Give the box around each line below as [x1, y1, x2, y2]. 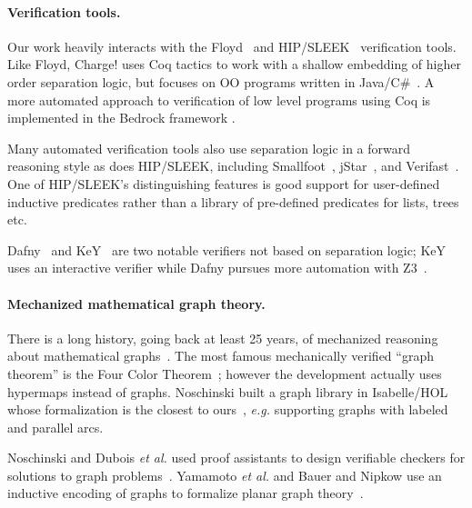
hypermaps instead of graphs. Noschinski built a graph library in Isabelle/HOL [7, 382, 448, 401]
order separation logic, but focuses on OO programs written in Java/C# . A [7, 72, 435, 91]
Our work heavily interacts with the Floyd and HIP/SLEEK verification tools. [7, 36, 457, 55]
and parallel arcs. [7, 417, 104, 436]
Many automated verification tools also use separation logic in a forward [7, 138, 411, 157]
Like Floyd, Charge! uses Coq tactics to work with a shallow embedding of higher [7, 55, 461, 74]
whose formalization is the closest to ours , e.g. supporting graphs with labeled [7, 400, 448, 419]
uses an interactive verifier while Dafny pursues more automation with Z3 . [7, 258, 427, 277]
